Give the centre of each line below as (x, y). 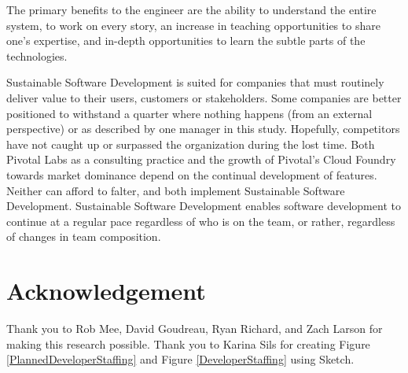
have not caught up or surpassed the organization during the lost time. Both (191, 144)
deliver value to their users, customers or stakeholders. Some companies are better (204, 97)
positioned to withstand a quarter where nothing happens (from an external (189, 113)
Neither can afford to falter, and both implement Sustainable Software (176, 190)
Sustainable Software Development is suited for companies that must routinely (195, 82)
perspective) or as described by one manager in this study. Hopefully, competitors (203, 129)
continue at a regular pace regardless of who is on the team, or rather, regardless (201, 221)
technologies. (37, 55)
